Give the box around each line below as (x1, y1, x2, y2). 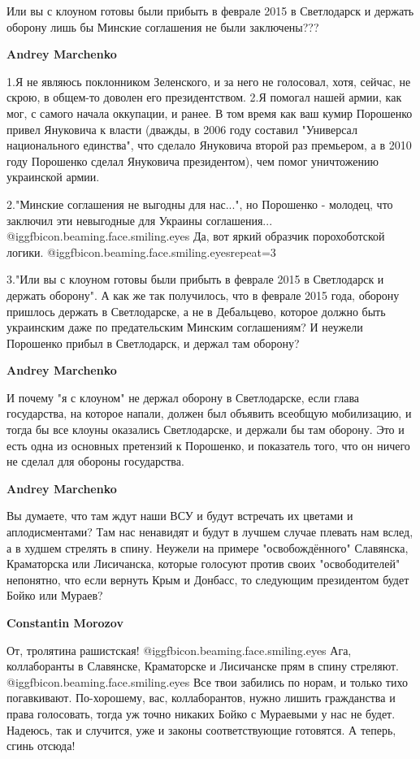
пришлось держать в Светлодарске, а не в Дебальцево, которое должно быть (6, 302, 386, 319)
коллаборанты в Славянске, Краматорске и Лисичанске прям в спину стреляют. (6, 657, 399, 674)
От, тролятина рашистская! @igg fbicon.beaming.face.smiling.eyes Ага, (6, 641, 352, 658)
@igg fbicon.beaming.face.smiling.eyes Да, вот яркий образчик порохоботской (6, 228, 385, 245)
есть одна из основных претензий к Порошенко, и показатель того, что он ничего (6, 436, 410, 453)
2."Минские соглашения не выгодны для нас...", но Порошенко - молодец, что (6, 195, 393, 212)
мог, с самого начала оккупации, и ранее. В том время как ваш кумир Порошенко (6, 104, 413, 121)
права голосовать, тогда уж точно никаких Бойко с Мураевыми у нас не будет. (6, 705, 396, 722)
